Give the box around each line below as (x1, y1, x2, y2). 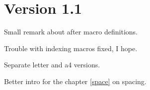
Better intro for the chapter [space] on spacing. (4, 76, 147, 86)
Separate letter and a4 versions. (4, 60, 100, 70)
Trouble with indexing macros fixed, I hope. (4, 43, 138, 53)
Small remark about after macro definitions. (4, 27, 138, 37)
